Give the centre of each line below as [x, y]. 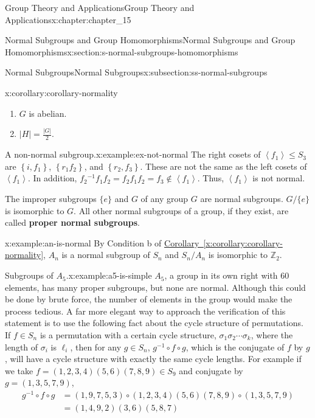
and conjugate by [211, 370]
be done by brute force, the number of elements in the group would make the [149, 299]
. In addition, [52, 178]
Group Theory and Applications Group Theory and [100, 7]
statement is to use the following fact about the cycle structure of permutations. [154, 323]
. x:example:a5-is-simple [109, 275]
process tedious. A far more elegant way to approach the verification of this [145, 311]
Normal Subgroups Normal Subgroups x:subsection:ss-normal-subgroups [136, 72]
